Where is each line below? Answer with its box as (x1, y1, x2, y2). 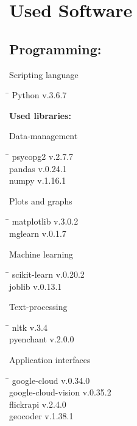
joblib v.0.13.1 (9, 280, 62, 292)
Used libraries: (9, 109, 72, 121)
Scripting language (9, 68, 79, 81)
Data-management (9, 129, 78, 142)
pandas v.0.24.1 (9, 162, 67, 175)
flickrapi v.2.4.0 (9, 397, 66, 410)
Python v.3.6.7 (12, 88, 67, 101)
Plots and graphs (9, 194, 72, 207)
